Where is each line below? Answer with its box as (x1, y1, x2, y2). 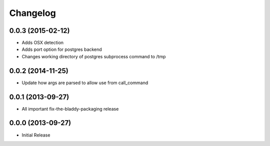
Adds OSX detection (21, 40, 64, 46)
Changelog (9, 7, 56, 18)
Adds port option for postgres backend (21, 46, 102, 52)
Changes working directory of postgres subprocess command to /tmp (21, 53, 166, 59)
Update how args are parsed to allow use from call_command (21, 80, 148, 86)
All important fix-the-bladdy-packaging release (21, 106, 119, 112)
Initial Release (21, 132, 50, 138)
